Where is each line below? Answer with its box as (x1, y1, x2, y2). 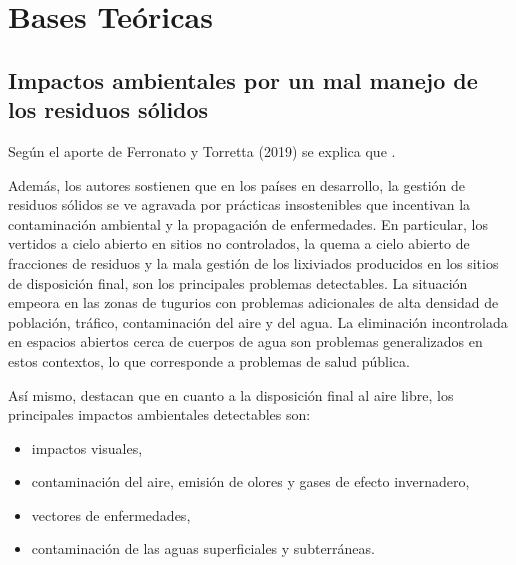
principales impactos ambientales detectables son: (8, 404, 311, 425)
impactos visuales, (31, 437, 143, 458)
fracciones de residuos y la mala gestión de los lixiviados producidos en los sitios (8, 252, 499, 273)
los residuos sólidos (8, 94, 209, 125)
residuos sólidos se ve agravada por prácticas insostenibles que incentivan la (8, 194, 471, 215)
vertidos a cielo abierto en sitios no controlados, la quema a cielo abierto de (8, 233, 470, 254)
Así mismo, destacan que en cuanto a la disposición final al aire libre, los (8, 384, 454, 405)
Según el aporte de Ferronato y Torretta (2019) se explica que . (8, 140, 396, 161)
